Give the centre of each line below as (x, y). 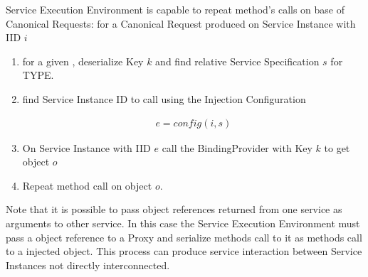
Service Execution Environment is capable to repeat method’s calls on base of (175, 9)
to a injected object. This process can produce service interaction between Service (184, 251)
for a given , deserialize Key (83, 61)
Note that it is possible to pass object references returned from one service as (174, 209)
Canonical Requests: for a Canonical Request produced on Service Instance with (181, 23)
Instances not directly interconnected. (88, 265)
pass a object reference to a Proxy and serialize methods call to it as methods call (184, 237)
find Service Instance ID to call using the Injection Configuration (164, 98)
